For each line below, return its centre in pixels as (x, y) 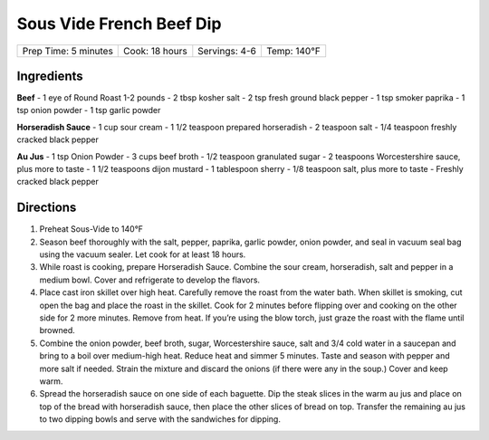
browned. (58, 330)
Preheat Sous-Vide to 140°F (91, 229)
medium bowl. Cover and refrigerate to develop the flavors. (150, 280)
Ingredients (50, 76)
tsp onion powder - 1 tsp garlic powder (89, 110)
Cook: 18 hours (155, 51)
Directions (47, 208)
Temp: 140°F (293, 51)
